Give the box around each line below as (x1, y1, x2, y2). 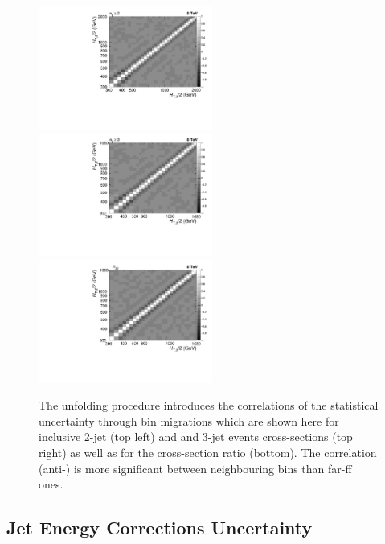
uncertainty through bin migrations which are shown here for (39, 412, 339, 429)
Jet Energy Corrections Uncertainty (6, 515, 313, 540)
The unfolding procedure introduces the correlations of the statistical (39, 397, 379, 414)
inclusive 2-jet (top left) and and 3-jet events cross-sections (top (39, 428, 353, 445)
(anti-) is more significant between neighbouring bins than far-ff (39, 460, 352, 476)
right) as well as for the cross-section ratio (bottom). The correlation (39, 444, 377, 460)
